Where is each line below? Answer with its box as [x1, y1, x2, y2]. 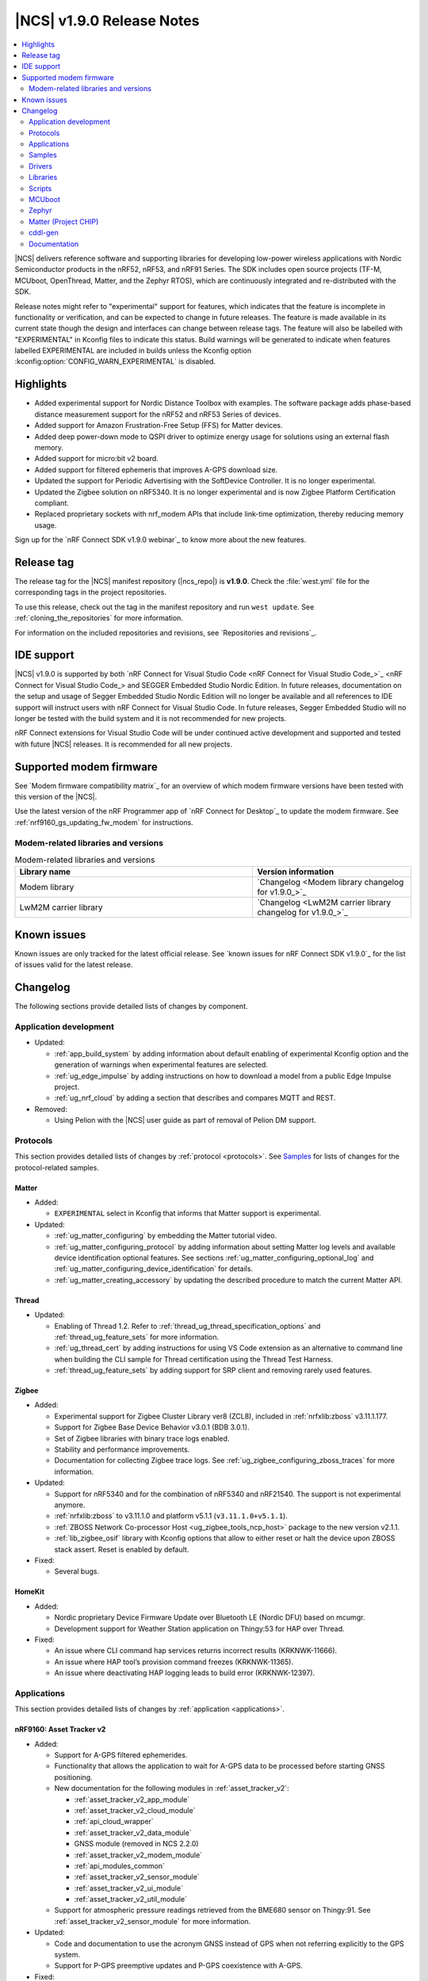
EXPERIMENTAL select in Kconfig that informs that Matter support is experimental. [54, 1208, 321, 1218]
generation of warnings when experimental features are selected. [54, 1060, 269, 1070]
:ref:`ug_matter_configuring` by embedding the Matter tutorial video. [54, 1231, 277, 1240]
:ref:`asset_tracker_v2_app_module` [74, 1795, 190, 1804]
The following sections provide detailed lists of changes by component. [14, 1002, 249, 1011]
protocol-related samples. [14, 1162, 99, 1172]
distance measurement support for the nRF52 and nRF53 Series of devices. [34, 409, 281, 419]
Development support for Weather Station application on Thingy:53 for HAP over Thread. [54, 1624, 345, 1633]
